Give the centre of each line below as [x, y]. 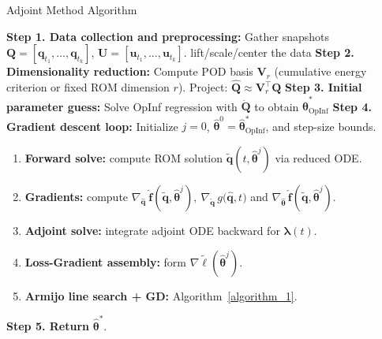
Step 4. [352, 106]
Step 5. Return [48, 325]
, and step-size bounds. [321, 126]
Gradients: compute [77, 196]
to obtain [277, 106]
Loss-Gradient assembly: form [105, 261]
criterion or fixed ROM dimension [88, 87]
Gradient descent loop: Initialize [92, 126]
